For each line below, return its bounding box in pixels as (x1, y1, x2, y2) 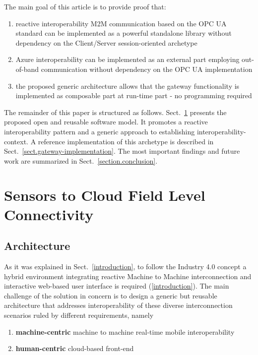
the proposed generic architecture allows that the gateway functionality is (15, 80, 240, 91)
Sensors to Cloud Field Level (4, 184, 205, 205)
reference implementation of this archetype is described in (38, 136, 214, 146)
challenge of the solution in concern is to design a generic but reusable (4, 290, 217, 300)
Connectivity (4, 204, 94, 224)
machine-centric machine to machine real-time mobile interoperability (15, 326, 235, 337)
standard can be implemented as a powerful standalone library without (15, 28, 232, 38)
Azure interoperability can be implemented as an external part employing (15, 54, 240, 64)
